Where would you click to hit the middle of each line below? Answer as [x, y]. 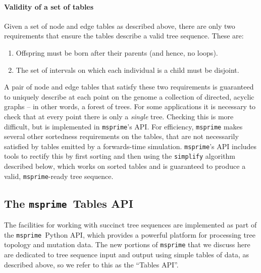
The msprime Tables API [69, 203]
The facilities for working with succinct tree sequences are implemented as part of [130, 225]
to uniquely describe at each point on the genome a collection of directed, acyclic [129, 96]
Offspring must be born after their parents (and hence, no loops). [117, 52]
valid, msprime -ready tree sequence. [59, 176]
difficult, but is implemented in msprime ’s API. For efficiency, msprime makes [123, 126]
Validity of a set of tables [49, 6]
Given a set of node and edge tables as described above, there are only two [120, 26]
